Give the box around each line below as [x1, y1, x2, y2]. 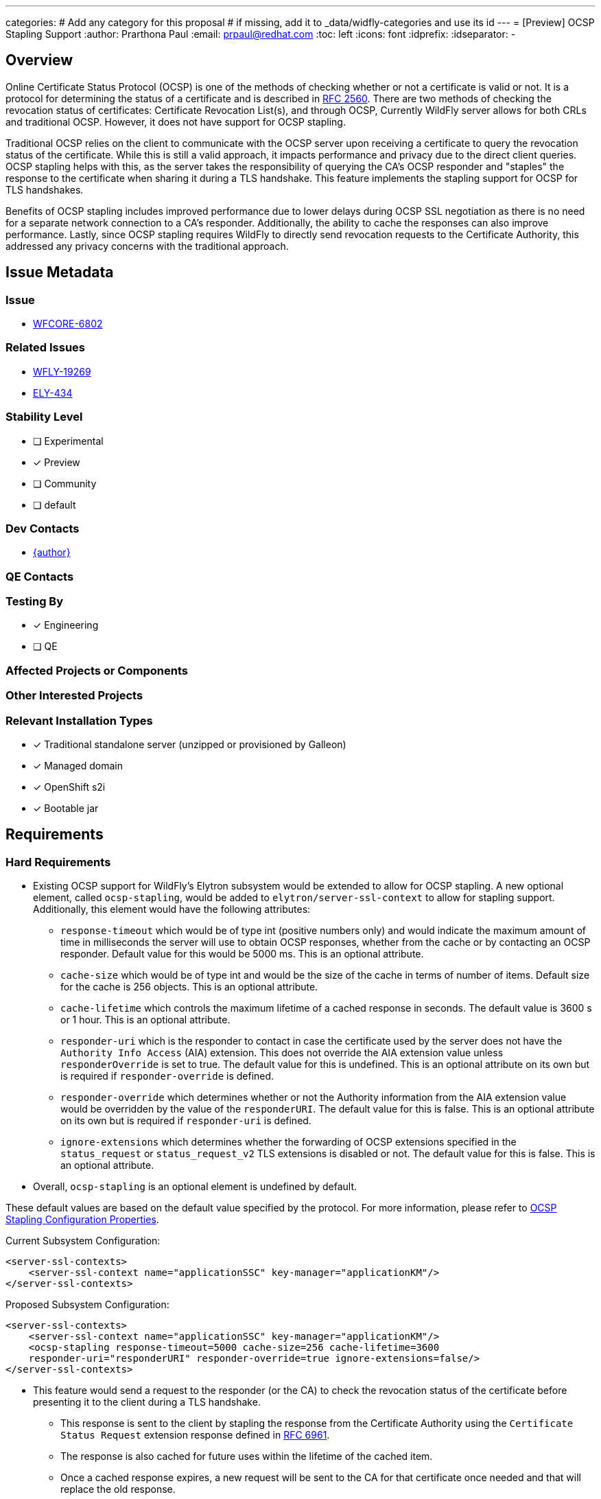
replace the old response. [60, 1483, 176, 1496]
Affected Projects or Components [5, 663, 188, 677]
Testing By [5, 594, 64, 609]
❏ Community [33, 477, 97, 489]
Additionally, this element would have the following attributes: [33, 903, 311, 916]
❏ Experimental [33, 434, 104, 447]
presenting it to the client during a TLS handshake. [33, 1396, 261, 1408]
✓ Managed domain [33, 759, 123, 771]
